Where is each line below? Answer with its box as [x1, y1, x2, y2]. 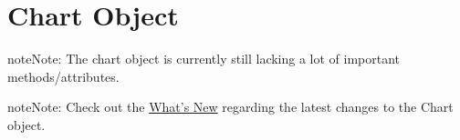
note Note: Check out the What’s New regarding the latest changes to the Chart [7, 97, 454, 116]
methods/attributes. [7, 66, 120, 85]
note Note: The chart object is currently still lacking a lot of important [7, 49, 401, 68]
